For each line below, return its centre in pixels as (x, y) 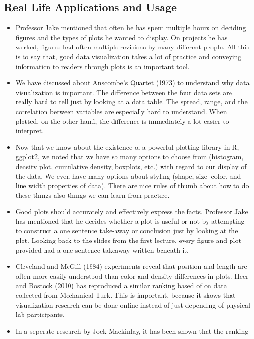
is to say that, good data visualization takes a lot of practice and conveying (128, 56)
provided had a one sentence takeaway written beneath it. (102, 250)
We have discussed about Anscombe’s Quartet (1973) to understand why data (132, 83)
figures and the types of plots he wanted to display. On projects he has (121, 37)
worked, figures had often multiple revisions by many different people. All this (132, 47)
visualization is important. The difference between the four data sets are (124, 92)
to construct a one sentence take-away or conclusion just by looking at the (127, 230)
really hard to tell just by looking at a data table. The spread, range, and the (131, 102)
